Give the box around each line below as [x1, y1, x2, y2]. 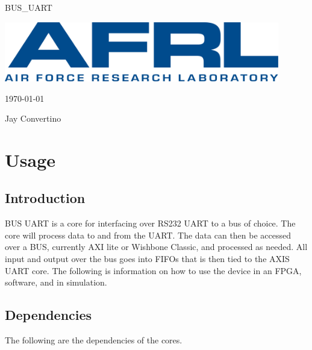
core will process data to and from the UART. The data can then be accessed [5, 228, 292, 241]
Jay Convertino [5, 112, 61, 125]
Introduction [5, 189, 86, 207]
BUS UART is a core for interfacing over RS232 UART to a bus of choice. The [5, 217, 296, 230]
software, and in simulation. [5, 276, 107, 289]
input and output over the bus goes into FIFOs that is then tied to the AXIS [5, 252, 290, 265]
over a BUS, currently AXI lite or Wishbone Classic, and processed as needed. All [5, 240, 308, 253]
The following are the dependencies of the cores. [5, 334, 183, 346]
